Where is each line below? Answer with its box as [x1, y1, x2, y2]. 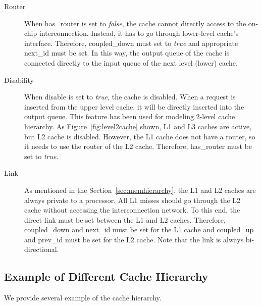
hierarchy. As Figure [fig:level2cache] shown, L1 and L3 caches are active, [24, 121, 252, 131]
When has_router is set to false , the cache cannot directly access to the [24, 18, 246, 28]
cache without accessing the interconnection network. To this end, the [24, 205, 240, 215]
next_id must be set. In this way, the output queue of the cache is [24, 47, 230, 58]
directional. [24, 244, 59, 254]
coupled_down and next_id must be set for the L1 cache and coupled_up [24, 224, 254, 235]
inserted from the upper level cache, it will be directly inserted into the [24, 101, 244, 112]
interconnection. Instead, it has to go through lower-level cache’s [39, 28, 239, 38]
